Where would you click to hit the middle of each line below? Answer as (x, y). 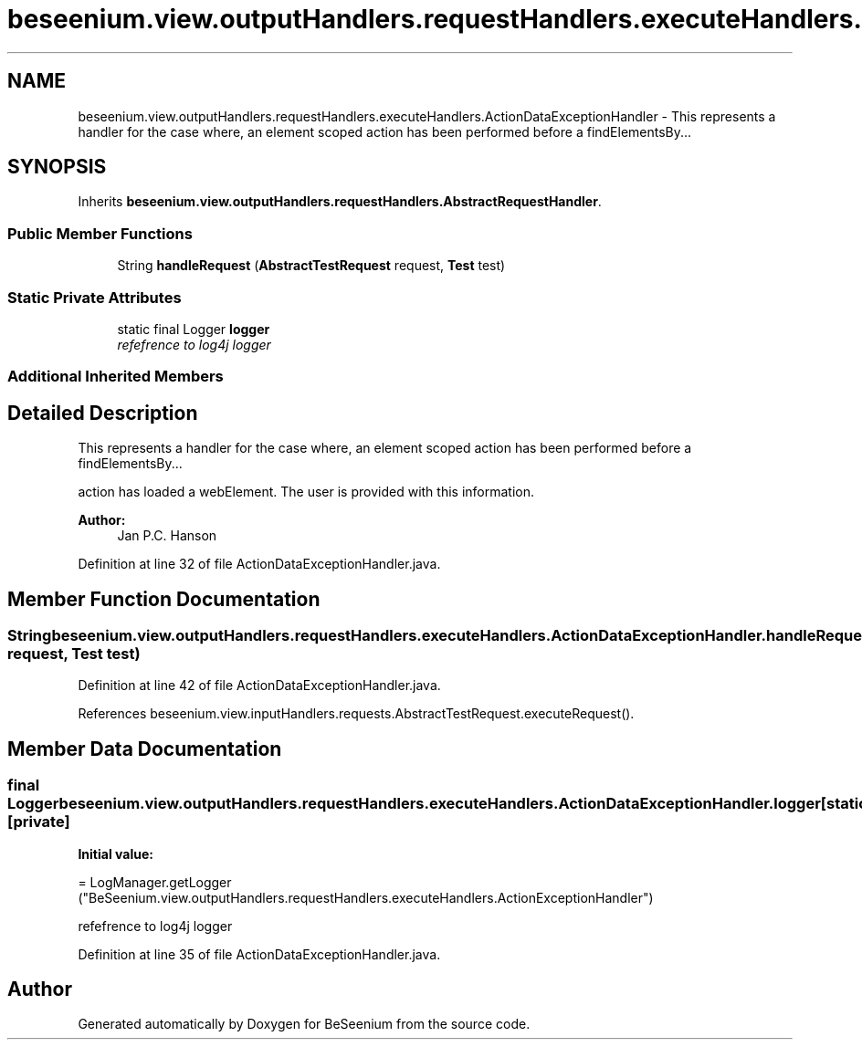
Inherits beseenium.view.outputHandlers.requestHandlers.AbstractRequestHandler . (340, 202)
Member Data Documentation (145, 749)
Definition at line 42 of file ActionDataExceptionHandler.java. (259, 686)
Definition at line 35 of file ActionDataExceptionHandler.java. (259, 954)
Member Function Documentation (164, 599)
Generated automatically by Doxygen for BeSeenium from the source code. (304, 1024)
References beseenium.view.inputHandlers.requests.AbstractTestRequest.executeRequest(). (356, 714)
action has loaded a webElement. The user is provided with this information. (306, 492)
